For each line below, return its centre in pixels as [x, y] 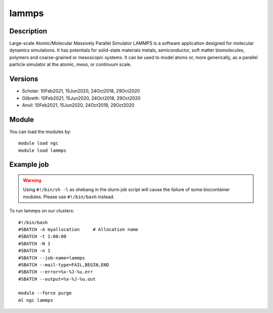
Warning [32, 181]
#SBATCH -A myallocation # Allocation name [78, 229]
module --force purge [45, 293]
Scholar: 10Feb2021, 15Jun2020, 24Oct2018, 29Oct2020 [81, 91]
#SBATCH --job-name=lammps [52, 258]
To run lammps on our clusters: [42, 211]
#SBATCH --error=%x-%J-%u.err [56, 272]
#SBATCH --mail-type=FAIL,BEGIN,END [64, 265]
